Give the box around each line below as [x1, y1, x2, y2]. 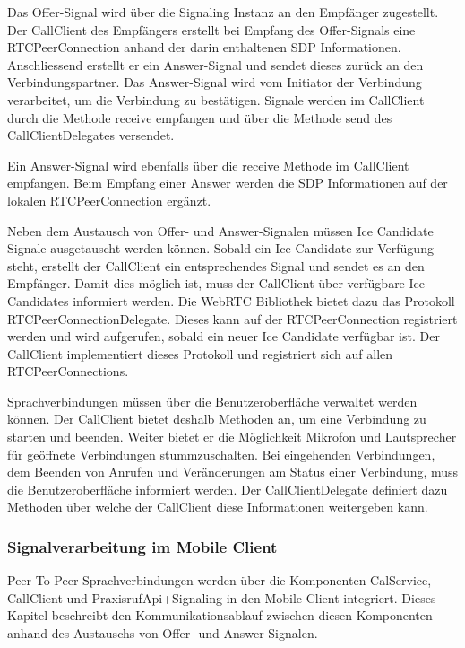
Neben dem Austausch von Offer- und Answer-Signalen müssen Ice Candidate [7, 221, 434, 240]
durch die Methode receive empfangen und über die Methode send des [7, 108, 392, 127]
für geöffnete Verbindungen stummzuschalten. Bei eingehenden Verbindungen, [7, 444, 435, 463]
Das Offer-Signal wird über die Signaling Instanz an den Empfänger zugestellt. [7, 3, 439, 21]
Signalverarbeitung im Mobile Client [7, 535, 278, 557]
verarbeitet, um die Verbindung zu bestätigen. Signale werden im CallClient [7, 90, 425, 109]
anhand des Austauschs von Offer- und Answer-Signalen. [7, 624, 318, 643]
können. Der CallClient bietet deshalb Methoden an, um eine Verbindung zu [7, 409, 426, 428]
